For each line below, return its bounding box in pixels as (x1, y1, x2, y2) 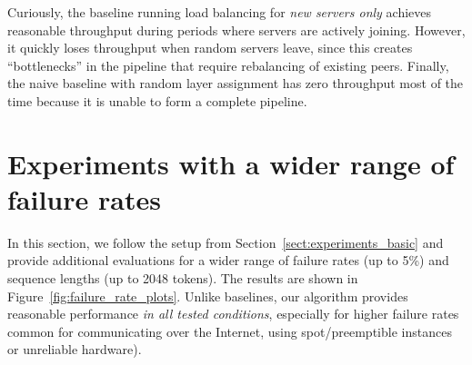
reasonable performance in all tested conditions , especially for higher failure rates (7, 304, 459, 323)
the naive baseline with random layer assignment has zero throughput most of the (7, 74, 464, 93)
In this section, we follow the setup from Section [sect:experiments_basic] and (7, 232, 444, 252)
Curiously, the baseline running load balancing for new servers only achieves (7, 3, 432, 21)
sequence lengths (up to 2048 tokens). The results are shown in (7, 269, 358, 288)
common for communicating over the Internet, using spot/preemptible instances (7, 321, 452, 340)
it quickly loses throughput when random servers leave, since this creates (7, 38, 413, 57)
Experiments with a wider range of (7, 144, 455, 182)
